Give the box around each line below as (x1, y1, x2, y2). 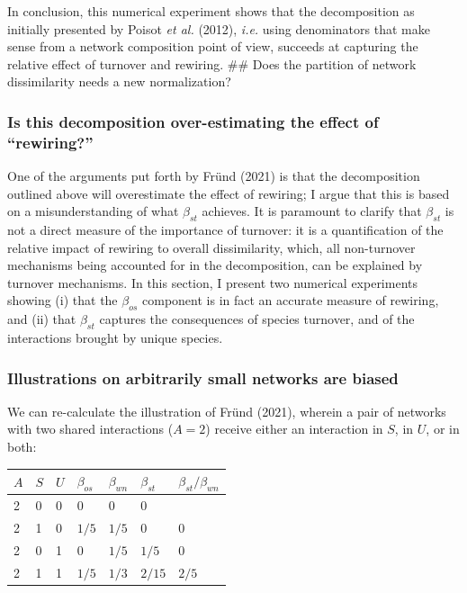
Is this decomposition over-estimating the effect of (7, 110, 379, 132)
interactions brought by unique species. (7, 328, 223, 347)
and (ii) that (7, 310, 76, 328)
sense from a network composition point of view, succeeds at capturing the (7, 37, 418, 56)
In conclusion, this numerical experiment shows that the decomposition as (7, 2, 415, 20)
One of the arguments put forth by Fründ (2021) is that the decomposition (7, 166, 420, 185)
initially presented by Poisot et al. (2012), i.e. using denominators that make (7, 19, 430, 38)
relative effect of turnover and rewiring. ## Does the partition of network (7, 54, 417, 73)
